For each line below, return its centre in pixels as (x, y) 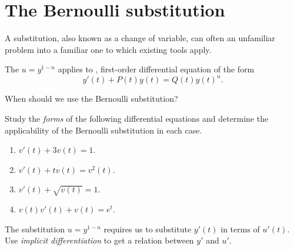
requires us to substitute (148, 229)
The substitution (35, 229)
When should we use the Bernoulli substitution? (91, 99)
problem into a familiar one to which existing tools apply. (108, 49)
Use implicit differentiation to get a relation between (99, 240)
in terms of (240, 229)
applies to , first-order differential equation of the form (156, 69)
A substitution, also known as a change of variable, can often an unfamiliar (140, 38)
